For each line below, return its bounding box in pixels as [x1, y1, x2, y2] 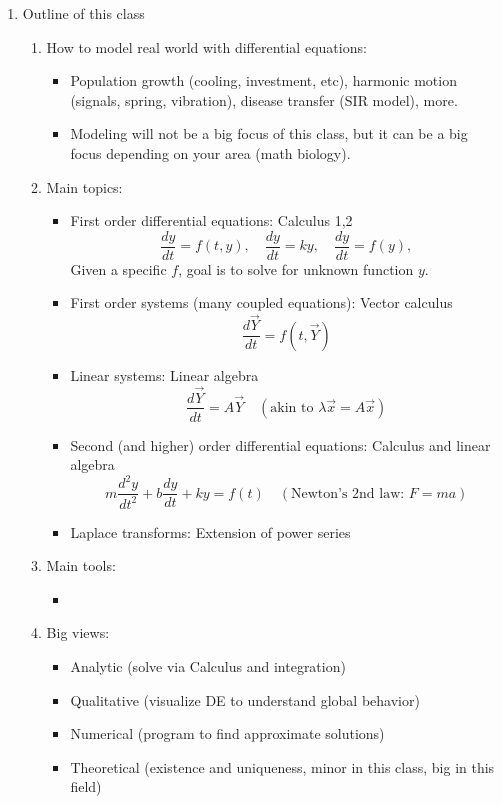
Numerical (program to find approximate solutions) [70, 723, 385, 744]
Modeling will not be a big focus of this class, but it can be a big [70, 123, 468, 144]
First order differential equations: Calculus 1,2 [70, 210, 353, 231]
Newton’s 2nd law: [290, 486, 405, 501]
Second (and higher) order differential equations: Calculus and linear [70, 434, 491, 455]
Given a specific [70, 258, 167, 279]
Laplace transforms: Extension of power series [70, 521, 351, 542]
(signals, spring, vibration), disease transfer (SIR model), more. [70, 89, 458, 110]
